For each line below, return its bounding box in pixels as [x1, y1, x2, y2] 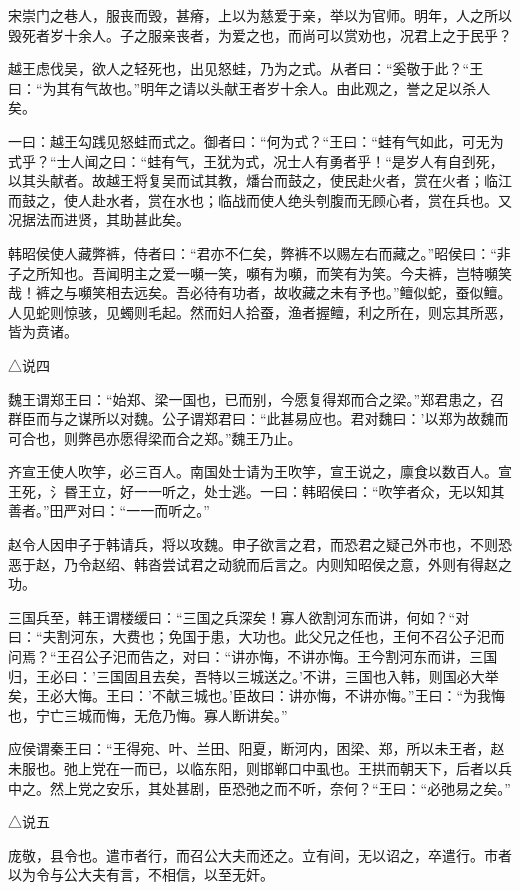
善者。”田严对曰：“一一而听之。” [8, 500, 210, 521]
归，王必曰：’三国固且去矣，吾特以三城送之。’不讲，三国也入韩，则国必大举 [8, 665, 499, 686]
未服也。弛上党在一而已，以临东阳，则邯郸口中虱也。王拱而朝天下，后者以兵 [8, 758, 512, 778]
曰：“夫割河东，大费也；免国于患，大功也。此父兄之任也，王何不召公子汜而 [8, 626, 505, 647]
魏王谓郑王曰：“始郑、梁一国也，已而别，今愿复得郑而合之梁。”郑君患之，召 [8, 388, 505, 409]
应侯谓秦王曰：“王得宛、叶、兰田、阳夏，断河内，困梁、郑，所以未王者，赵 [8, 738, 505, 759]
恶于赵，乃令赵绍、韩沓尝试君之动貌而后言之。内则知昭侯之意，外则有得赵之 [8, 553, 512, 574]
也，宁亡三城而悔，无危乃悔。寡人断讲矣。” [8, 704, 288, 725]
